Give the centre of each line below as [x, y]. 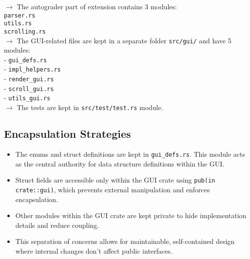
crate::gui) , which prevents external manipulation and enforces [113, 189]
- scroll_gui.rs [29, 88]
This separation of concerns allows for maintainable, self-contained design [125, 241]
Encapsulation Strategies [67, 134]
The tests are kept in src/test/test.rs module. [90, 107]
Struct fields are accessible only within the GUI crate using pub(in [115, 180]
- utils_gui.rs [27, 98]
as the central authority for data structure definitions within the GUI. [120, 163]
